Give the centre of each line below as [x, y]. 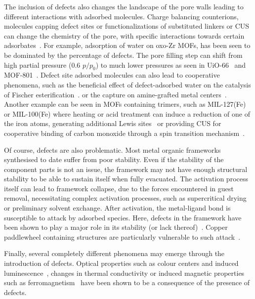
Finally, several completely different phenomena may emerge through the [114, 253]
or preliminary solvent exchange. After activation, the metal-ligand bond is [117, 208]
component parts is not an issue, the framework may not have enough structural [126, 169]
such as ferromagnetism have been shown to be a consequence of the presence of [127, 282]
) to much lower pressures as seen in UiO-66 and [171, 64]
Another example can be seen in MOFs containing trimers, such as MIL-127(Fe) [125, 104]
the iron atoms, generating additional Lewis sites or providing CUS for [113, 123]
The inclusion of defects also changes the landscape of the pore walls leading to [124, 6]
